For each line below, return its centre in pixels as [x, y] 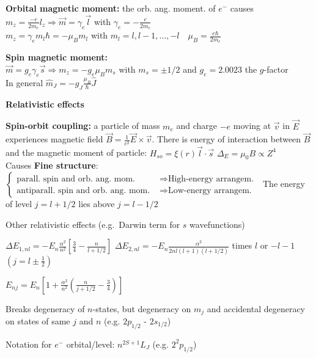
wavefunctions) [217, 224]
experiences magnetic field [54, 139]
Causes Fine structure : [52, 165]
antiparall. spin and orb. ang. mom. [83, 190]
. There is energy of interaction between [226, 139]
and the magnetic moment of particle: [76, 152]
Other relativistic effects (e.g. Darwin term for [93, 224]
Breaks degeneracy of [45, 308]
